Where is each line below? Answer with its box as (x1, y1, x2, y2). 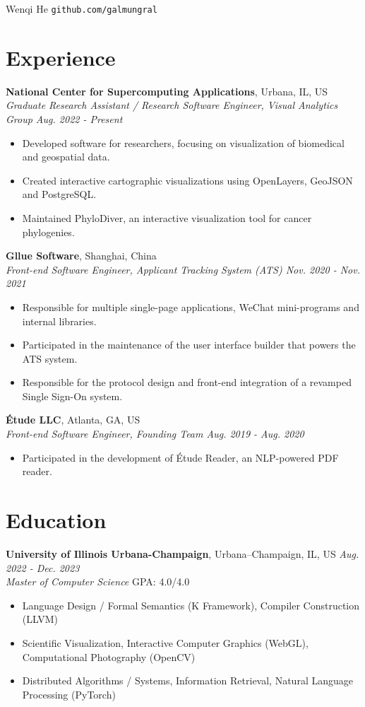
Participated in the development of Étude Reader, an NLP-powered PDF (22, 450, 339, 464)
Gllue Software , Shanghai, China (6, 248, 157, 263)
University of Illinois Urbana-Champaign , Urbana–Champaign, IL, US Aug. (6, 546, 359, 561)
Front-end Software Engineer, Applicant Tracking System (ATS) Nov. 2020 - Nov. (6, 262, 360, 276)
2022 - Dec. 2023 (6, 560, 80, 575)
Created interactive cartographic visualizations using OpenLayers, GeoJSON (22, 173, 353, 187)
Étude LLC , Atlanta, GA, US (6, 412, 140, 427)
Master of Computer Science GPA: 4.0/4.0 (6, 574, 190, 589)
